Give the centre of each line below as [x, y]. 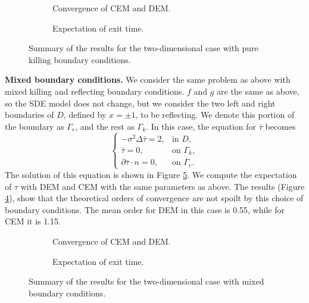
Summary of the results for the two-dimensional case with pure [143, 48]
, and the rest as [105, 126]
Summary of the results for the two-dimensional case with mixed [146, 281]
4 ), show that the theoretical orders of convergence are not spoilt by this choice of [154, 198]
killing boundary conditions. [80, 59]
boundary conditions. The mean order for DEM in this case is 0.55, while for [145, 209]
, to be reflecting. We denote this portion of [215, 115]
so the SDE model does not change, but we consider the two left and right [140, 103]
